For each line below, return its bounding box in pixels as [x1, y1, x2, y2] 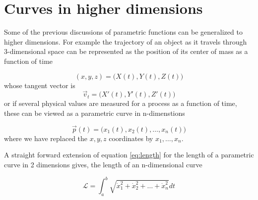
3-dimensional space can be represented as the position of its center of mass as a [4, 46, 248, 56]
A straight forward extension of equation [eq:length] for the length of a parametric [4, 150, 254, 160]
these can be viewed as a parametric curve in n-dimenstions [4, 107, 185, 118]
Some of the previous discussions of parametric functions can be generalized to [4, 27, 243, 37]
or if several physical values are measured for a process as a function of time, [4, 98, 237, 108]
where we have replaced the [4, 133, 88, 143]
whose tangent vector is [4, 80, 75, 90]
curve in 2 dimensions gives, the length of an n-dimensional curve [4, 159, 202, 169]
